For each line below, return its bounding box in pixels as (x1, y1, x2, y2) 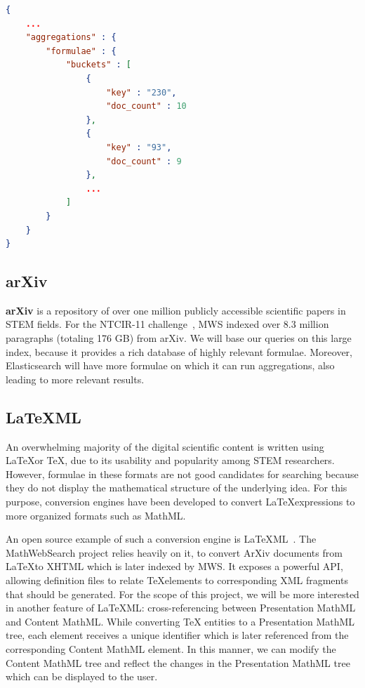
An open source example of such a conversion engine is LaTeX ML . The (6, 531, 317, 546)
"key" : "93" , (106, 142, 172, 152)
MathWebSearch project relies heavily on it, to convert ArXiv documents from (6, 545, 343, 560)
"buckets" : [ (65, 60, 132, 70)
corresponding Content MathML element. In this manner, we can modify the (6, 641, 336, 656)
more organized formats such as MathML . (6, 508, 186, 522)
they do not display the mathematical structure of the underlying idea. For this (6, 480, 347, 495)
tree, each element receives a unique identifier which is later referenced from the (6, 628, 349, 642)
